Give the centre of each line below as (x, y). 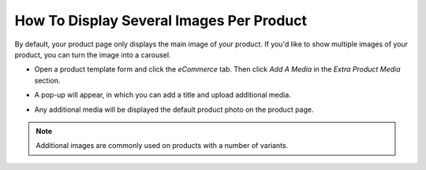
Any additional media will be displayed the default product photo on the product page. (174, 109)
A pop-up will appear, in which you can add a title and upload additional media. (163, 95)
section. (47, 80)
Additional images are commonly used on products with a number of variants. (162, 146)
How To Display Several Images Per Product (161, 20)
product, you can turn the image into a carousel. (93, 54)
